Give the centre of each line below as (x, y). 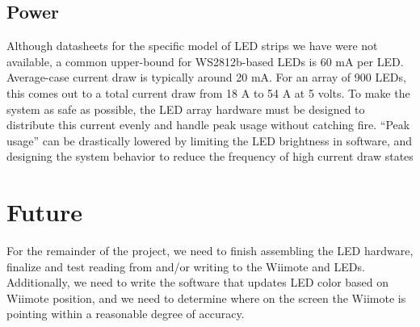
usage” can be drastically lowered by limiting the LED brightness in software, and (210, 140)
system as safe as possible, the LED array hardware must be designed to (186, 109)
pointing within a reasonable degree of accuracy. (126, 314)
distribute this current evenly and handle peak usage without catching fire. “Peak (208, 125)
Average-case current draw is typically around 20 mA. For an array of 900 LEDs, (206, 77)
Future (44, 212)
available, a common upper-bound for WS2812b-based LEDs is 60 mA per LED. (205, 61)
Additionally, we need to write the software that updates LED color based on (198, 282)
